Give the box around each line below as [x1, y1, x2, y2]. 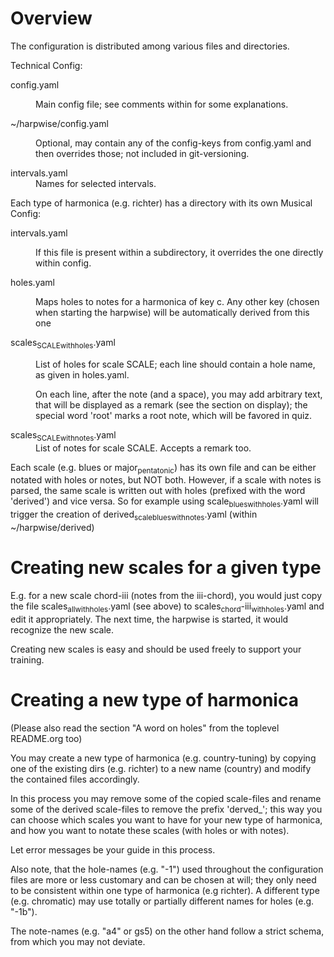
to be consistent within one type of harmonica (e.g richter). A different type [10, 884, 320, 896]
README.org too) [10, 732, 83, 744]
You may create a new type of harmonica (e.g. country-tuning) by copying [10, 752, 317, 764]
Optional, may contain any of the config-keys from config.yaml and [35, 137, 312, 149]
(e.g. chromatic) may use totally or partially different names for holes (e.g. [10, 895, 315, 907]
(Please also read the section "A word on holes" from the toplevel [10, 722, 280, 734]
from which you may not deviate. [10, 935, 146, 947]
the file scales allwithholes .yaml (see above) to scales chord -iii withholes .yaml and [10, 600, 325, 614]
